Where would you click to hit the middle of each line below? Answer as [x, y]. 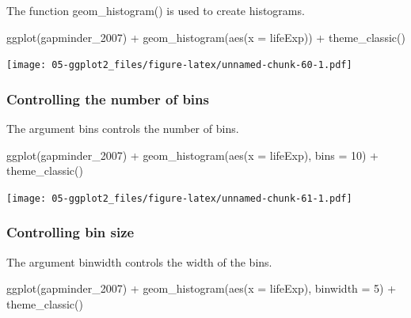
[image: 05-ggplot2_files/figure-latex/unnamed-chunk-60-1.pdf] [179, 65]
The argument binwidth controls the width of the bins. [139, 261]
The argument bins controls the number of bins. [123, 129]
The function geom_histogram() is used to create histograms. [156, 10]
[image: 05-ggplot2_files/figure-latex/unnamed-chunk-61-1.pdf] [179, 198]
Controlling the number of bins [108, 98]
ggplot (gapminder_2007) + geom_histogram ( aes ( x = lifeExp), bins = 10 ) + [193, 155]
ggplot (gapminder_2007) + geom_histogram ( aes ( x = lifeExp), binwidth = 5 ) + [202, 288]
